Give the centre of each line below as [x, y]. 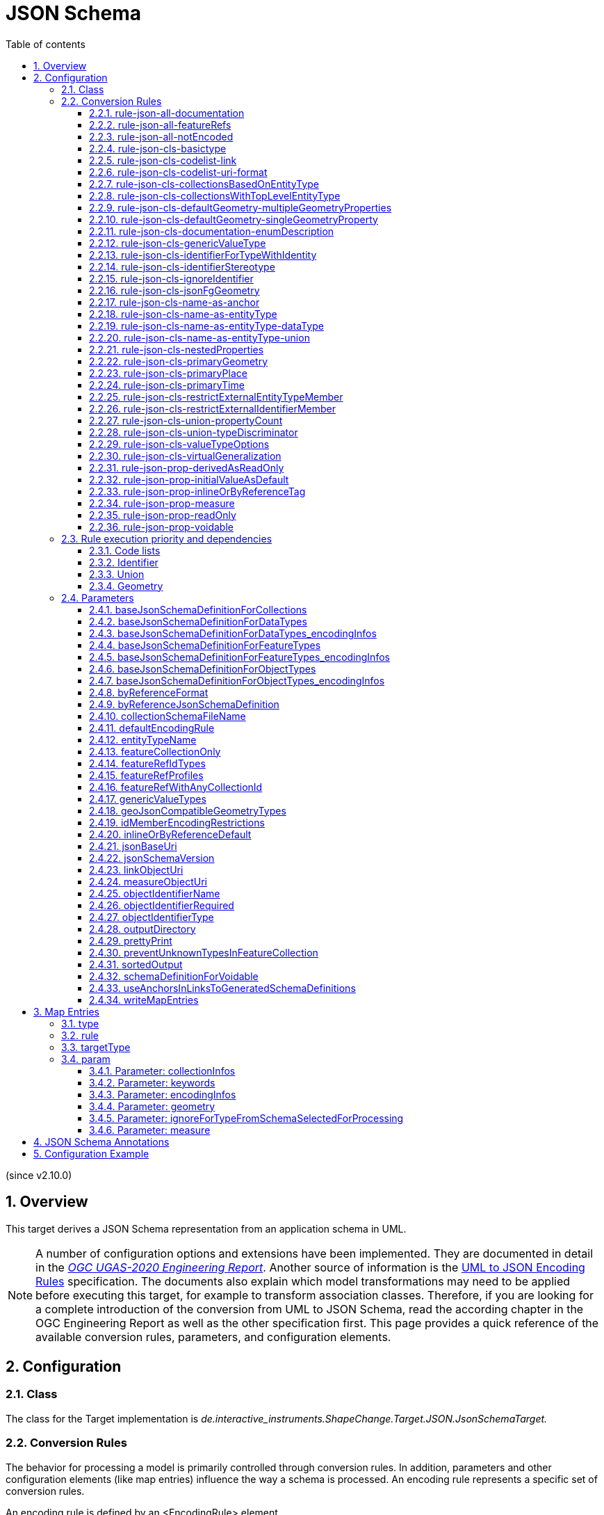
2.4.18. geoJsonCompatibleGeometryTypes [188, 810]
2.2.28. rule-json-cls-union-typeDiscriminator [194, 432]
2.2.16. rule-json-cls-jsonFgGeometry [174, 290]
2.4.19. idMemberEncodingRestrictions [177, 822]
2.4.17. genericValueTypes [148, 799]
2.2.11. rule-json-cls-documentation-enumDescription [212, 231]
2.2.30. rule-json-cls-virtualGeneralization [185, 456]
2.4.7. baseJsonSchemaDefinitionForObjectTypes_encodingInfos [237, 680]
